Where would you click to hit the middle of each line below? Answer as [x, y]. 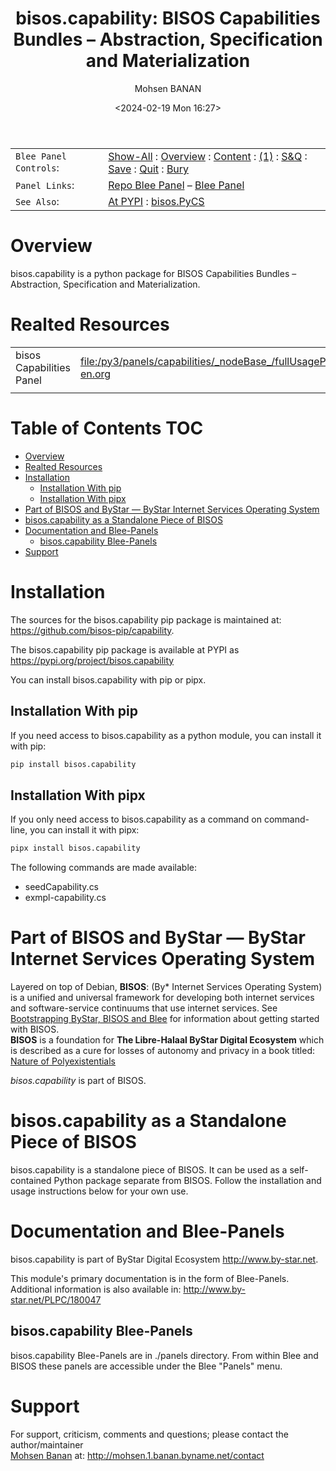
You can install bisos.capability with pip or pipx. [108, 679]
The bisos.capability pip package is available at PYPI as [125, 649]
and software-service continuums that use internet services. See [144, 1008]
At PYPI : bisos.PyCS [156, 201]
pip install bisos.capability [73, 764]
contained [31, 1180]
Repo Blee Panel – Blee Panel [176, 185]
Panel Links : [45, 185]
